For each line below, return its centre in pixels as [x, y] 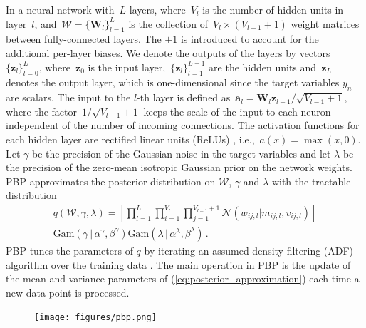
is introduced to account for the [250, 39]
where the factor [42, 111]
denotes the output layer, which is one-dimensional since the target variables [173, 82]
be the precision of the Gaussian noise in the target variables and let [182, 153]
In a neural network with [60, 9]
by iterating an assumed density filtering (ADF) [249, 250]
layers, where [157, 9]
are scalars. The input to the [68, 97]
